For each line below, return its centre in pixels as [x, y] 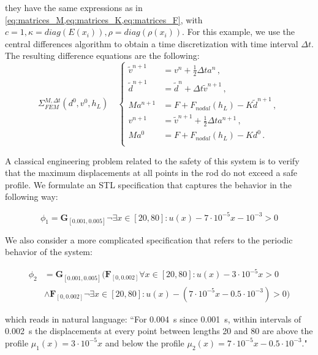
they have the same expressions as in [74, 7]
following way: [32, 197]
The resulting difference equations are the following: [102, 55]
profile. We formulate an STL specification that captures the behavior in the [148, 184]
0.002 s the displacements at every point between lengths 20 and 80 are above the [159, 331]
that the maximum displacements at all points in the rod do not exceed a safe [151, 173]
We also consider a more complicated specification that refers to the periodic [149, 239]
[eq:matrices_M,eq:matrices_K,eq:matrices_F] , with [104, 19]
